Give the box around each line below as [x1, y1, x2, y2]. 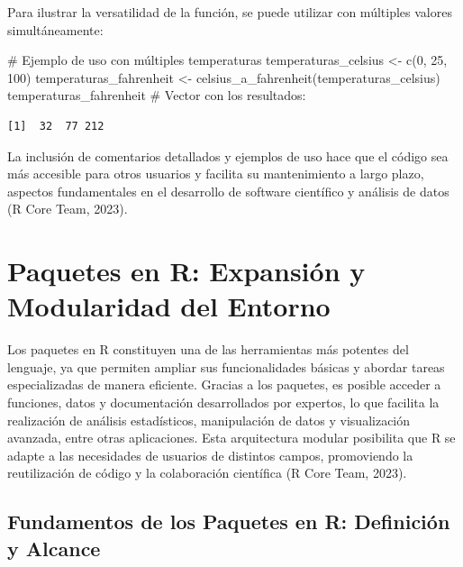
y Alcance [7, 534, 101, 562]
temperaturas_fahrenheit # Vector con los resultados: [7, 86, 306, 105]
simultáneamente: [7, 20, 104, 39]
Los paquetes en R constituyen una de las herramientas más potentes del [7, 340, 409, 359]
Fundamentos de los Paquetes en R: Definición [7, 508, 450, 535]
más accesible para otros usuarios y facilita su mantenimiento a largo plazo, [7, 164, 424, 183]
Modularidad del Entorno [7, 288, 331, 325]
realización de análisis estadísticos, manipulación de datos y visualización [7, 410, 411, 429]
